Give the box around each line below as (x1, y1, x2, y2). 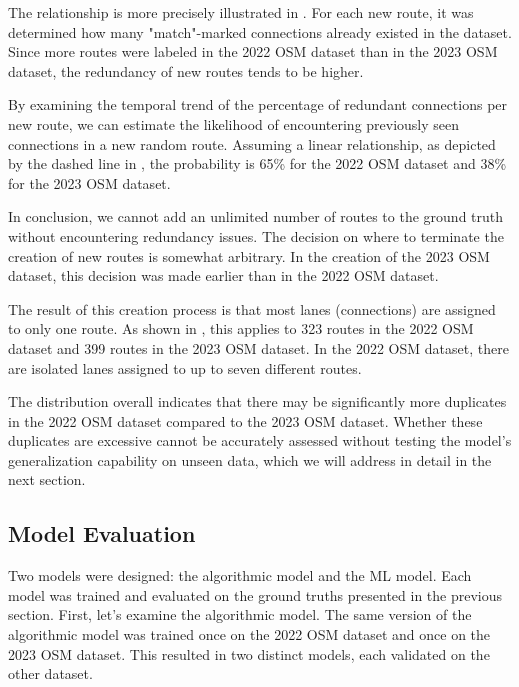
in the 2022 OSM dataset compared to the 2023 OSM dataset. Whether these (8, 410, 483, 431)
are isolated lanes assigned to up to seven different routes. (8, 357, 362, 378)
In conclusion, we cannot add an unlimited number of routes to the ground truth (8, 206, 504, 227)
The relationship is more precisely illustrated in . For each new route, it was (8, 2, 474, 22)
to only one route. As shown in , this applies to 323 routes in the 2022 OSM (8, 318, 474, 339)
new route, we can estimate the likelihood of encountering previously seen (8, 113, 460, 134)
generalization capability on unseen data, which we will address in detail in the (8, 449, 492, 470)
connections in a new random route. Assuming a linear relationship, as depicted (8, 133, 496, 154)
